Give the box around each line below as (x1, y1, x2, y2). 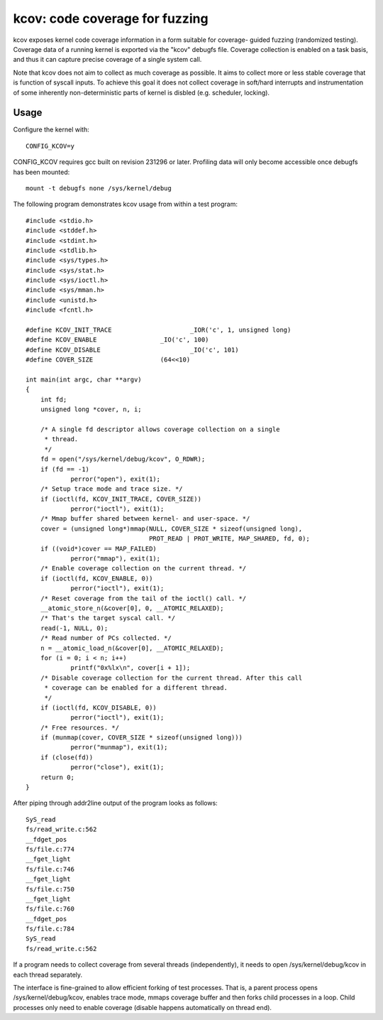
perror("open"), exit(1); (70, 474, 161, 483)
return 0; (40, 773, 74, 781)
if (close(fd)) (40, 753, 94, 761)
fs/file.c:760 (26, 905, 74, 913)
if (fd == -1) (40, 465, 90, 473)
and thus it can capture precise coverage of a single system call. (13, 55, 202, 64)
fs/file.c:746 (26, 865, 74, 873)
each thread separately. (13, 970, 83, 979)
